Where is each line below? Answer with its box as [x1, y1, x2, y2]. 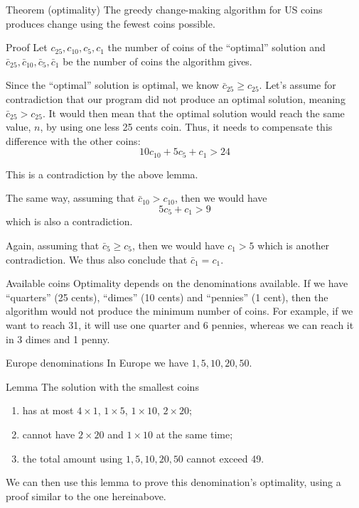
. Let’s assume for [259, 77, 336, 92]
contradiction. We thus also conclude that [6, 252, 188, 266]
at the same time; [156, 426, 233, 441]
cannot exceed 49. [186, 450, 264, 465]
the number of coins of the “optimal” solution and [107, 40, 326, 55]
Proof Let [6, 40, 48, 55]
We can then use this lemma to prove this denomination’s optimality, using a [6, 475, 341, 490]
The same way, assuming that [6, 190, 135, 205]
